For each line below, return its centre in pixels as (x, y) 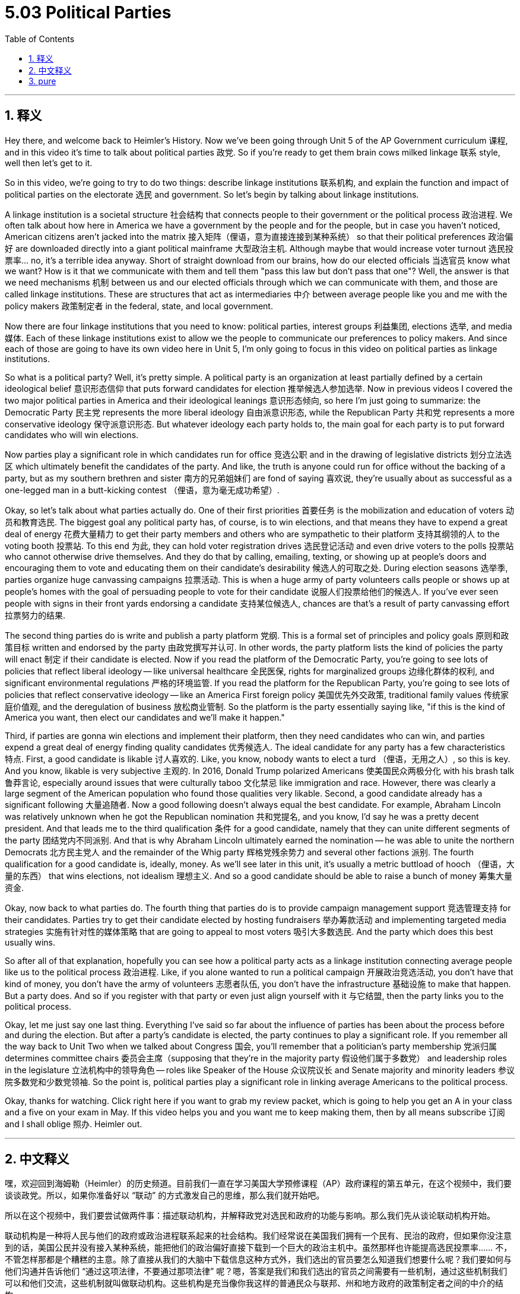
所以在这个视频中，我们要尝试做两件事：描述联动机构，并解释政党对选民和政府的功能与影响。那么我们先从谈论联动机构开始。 (250, 1216)
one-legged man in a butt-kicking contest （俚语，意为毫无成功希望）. (142, 490)
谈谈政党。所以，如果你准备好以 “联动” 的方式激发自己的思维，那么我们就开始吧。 (165, 1195)
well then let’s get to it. (49, 163)
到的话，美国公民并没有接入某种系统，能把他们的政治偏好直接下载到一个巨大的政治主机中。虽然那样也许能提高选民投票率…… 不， (259, 1248)
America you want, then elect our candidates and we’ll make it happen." (145, 717)
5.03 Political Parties (88, 12)
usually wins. (30, 942)
